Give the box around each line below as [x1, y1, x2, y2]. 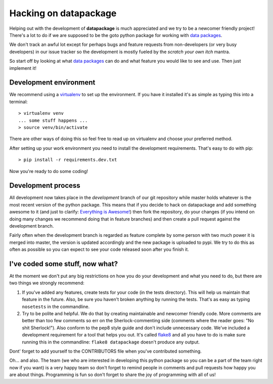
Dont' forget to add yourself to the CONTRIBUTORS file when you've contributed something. [9, 348, 202, 354]
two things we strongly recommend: [9, 280, 84, 286]
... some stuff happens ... [18, 117, 88, 123]
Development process [9, 181, 80, 190]
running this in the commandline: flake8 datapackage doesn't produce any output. [22, 339, 200, 345]
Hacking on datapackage [9, 8, 117, 19]
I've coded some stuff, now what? [9, 260, 118, 268]
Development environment [9, 78, 96, 87]
